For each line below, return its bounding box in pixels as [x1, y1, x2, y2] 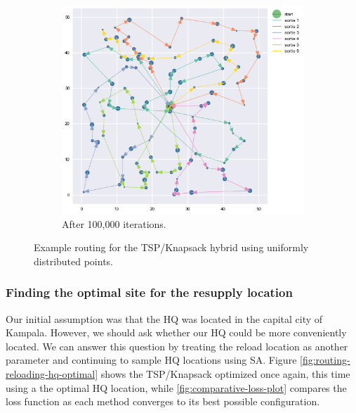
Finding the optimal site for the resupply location [6, 284, 293, 301]
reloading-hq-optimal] [6, 367, 98, 381]
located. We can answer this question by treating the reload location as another [6, 338, 348, 353]
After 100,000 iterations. [62, 216, 166, 231]
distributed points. [34, 253, 114, 268]
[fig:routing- [300, 352, 350, 367]
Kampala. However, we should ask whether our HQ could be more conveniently [6, 325, 347, 340]
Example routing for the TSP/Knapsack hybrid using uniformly [34, 240, 309, 255]
